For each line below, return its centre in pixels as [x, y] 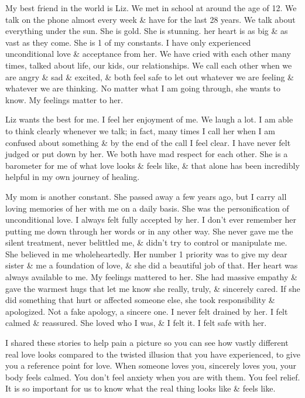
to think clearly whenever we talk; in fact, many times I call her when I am [140, 130]
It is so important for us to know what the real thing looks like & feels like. [140, 388]
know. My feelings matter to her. [64, 99]
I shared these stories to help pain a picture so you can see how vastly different [147, 343]
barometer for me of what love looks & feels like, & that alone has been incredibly [152, 165]
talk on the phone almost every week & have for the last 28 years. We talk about [150, 19]
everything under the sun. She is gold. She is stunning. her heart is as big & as [147, 31]
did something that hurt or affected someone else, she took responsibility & [140, 300]
